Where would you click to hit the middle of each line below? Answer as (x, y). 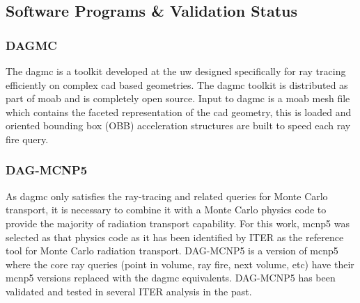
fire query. (27, 139)
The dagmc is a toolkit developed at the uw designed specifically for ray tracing (176, 71)
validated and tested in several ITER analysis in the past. (129, 291)
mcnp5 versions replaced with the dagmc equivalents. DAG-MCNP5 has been (171, 278)
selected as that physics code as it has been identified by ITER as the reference (175, 237)
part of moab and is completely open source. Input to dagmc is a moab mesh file (178, 98)
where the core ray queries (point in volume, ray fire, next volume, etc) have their (180, 264)
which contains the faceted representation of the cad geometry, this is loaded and (179, 112)
